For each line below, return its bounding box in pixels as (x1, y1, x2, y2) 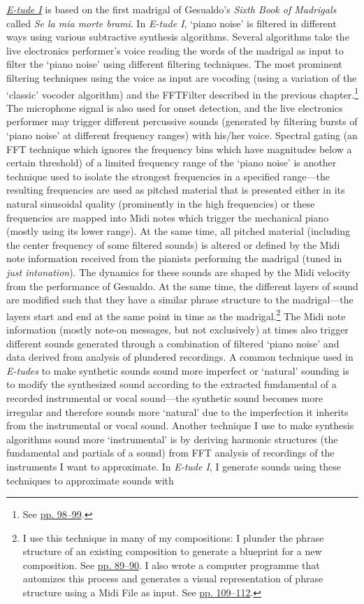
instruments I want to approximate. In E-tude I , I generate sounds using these (6, 459, 342, 473)
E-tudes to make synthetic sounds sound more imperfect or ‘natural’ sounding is (6, 363, 349, 377)
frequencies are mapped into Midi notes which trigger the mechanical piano (6, 210, 329, 224)
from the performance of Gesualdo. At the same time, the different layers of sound (6, 278, 358, 293)
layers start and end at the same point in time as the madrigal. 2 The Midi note (6, 306, 346, 323)
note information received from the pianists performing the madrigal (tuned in (6, 251, 342, 266)
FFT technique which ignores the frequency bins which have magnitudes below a (6, 141, 352, 156)
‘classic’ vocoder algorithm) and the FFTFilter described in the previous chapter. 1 (6, 85, 358, 101)
